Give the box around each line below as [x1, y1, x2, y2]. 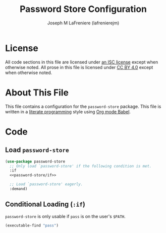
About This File [5, 87, 69, 98]
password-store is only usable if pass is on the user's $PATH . [5, 213, 126, 219]
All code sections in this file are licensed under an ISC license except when [5, 59, 159, 65]
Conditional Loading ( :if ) [5, 200, 86, 209]
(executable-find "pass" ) [5, 223, 58, 228]
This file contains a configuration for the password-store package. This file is [5, 103, 162, 109]
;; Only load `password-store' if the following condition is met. [9, 163, 152, 168]
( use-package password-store [5, 159, 65, 164]
